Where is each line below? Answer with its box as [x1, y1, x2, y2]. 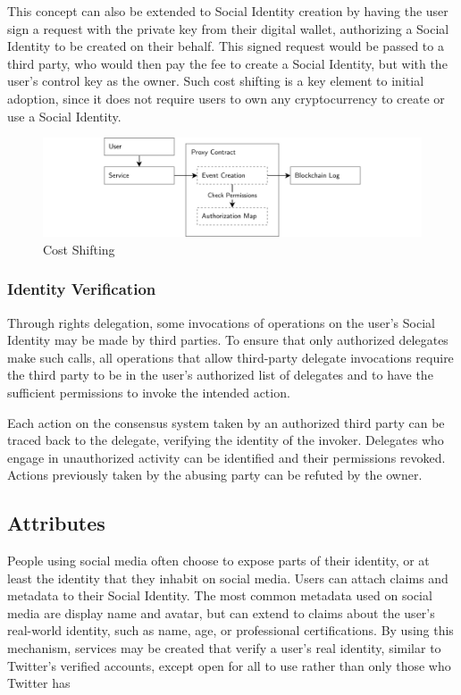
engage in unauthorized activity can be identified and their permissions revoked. [7, 448, 446, 466]
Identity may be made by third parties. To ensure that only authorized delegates [7, 331, 448, 349]
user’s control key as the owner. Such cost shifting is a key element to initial [7, 71, 424, 90]
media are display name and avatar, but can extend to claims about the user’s [7, 603, 435, 622]
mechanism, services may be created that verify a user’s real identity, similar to [7, 639, 441, 657]
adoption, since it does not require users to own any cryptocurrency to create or [7, 88, 445, 107]
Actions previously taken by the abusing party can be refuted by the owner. [7, 465, 423, 484]
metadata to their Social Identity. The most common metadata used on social [7, 586, 432, 605]
